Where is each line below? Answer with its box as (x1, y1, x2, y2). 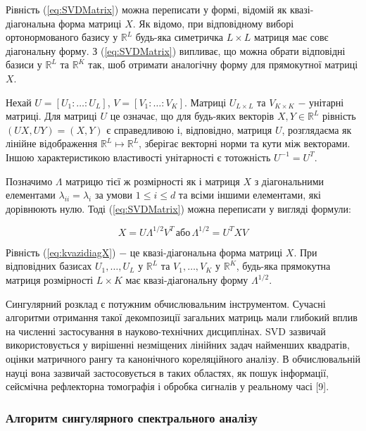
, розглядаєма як (282, 122, 352, 137)
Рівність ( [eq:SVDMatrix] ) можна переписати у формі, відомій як (6, 2, 287, 16)
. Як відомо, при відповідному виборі (132, 15, 294, 30)
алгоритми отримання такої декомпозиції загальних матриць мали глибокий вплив (6, 310, 358, 325)
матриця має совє (254, 30, 329, 44)
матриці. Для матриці (6, 108, 97, 123)
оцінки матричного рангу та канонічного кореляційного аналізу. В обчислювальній (6, 351, 361, 366)
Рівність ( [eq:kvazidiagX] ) (6, 244, 116, 259)
